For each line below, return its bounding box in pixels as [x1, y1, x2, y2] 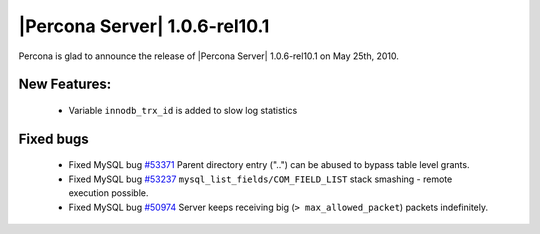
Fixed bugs [18, 130, 89, 147]
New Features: [18, 76, 112, 93]
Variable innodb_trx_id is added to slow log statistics [68, 104, 298, 116]
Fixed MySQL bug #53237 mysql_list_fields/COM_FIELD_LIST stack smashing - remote [68, 173, 453, 185]
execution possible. [68, 187, 149, 199]
